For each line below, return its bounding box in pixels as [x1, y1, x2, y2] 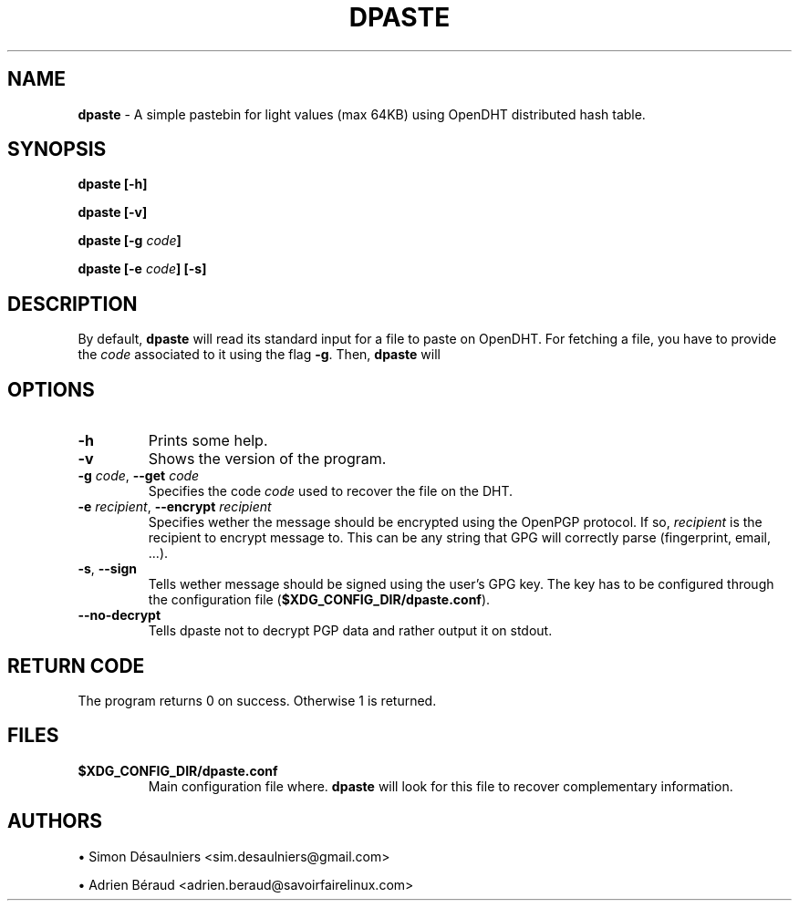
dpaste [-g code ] [78, 232, 182, 249]
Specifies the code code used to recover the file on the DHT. [148, 483, 514, 500]
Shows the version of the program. [148, 449, 387, 469]
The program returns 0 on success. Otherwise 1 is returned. [78, 692, 437, 708]
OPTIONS [7, 377, 95, 401]
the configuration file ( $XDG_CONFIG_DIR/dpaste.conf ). [148, 592, 491, 608]
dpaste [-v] [78, 204, 148, 221]
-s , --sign [78, 561, 138, 577]
